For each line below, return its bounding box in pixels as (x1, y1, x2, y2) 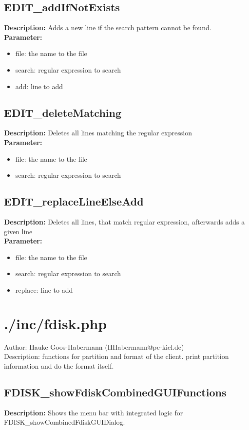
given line (4, 226, 33, 236)
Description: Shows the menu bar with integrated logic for (4, 407, 183, 417)
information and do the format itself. (4, 360, 114, 371)
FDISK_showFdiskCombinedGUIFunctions (4, 384, 227, 399)
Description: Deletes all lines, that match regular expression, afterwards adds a (4, 216, 245, 226)
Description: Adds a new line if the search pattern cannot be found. (4, 22, 211, 33)
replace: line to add (15, 284, 73, 295)
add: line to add (15, 81, 63, 91)
